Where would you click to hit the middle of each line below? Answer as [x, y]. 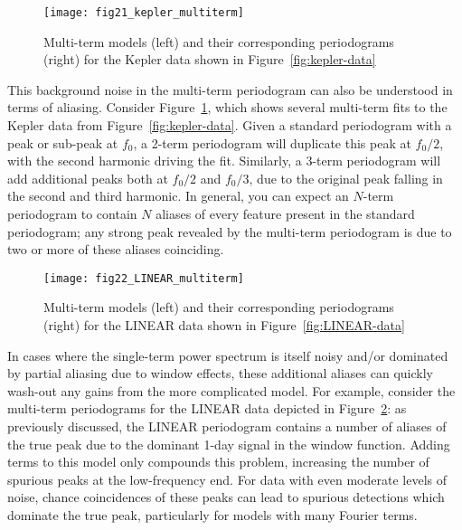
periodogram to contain [72, 213]
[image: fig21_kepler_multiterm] [144, 13]
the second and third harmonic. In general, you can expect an [178, 196]
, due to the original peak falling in [346, 178]
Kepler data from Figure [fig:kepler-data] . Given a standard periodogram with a [230, 125]
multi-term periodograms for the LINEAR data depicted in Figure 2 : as [207, 408]
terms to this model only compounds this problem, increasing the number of [218, 462]
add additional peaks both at [88, 178]
